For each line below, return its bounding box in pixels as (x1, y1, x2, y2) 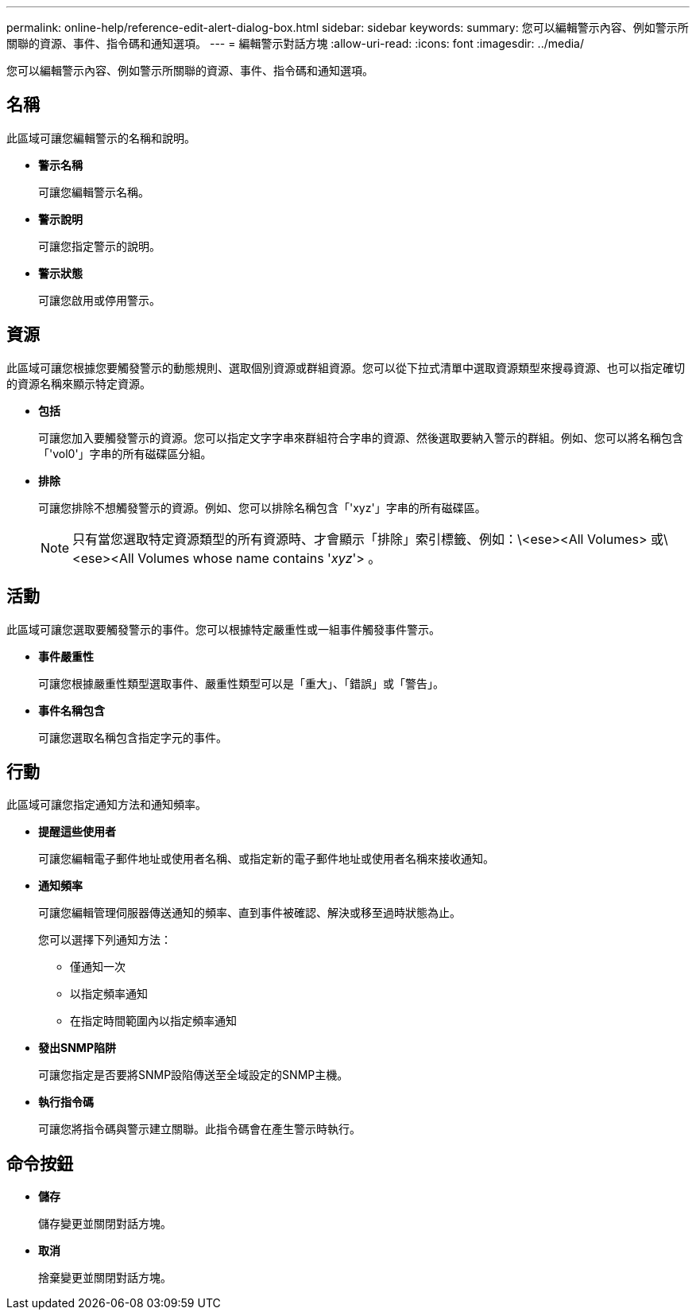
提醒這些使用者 (38, 825, 116, 839)
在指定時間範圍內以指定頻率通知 (70, 1014, 237, 1028)
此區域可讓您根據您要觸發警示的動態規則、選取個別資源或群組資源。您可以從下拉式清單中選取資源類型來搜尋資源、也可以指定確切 (6, 360, 685, 375)
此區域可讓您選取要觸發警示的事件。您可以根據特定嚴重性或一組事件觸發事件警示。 (6, 622, 440, 636)
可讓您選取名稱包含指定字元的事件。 (38, 730, 227, 744)
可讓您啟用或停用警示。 (38, 293, 160, 307)
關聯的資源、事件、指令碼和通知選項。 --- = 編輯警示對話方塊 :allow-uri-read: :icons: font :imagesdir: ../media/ (6, 37, 585, 50)
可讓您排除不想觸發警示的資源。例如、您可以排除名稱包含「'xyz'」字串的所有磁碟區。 (38, 500, 486, 514)
